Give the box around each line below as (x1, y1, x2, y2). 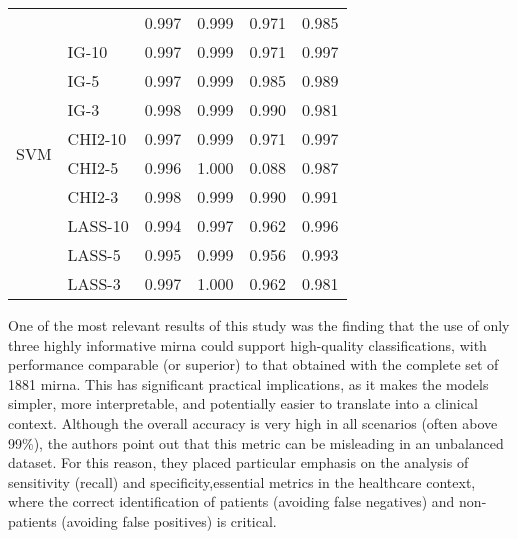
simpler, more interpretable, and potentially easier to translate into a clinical (8, 393, 478, 414)
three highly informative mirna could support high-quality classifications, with (8, 334, 487, 355)
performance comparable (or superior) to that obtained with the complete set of (8, 354, 499, 375)
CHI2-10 (67, 127, 127, 150)
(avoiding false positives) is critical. (61, 510, 277, 531)
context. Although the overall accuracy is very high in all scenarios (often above (8, 412, 498, 433)
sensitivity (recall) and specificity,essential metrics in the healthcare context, (8, 471, 476, 492)
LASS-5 (67, 243, 121, 266)
